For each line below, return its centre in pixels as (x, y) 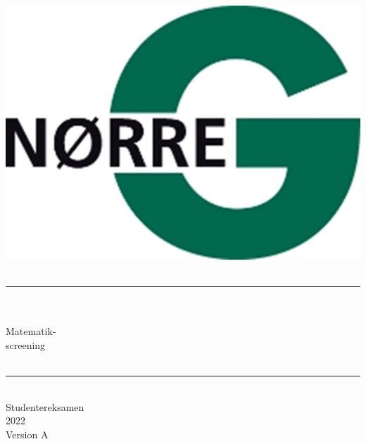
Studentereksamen (45, 406)
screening (26, 344)
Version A (27, 434)
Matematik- (31, 331)
